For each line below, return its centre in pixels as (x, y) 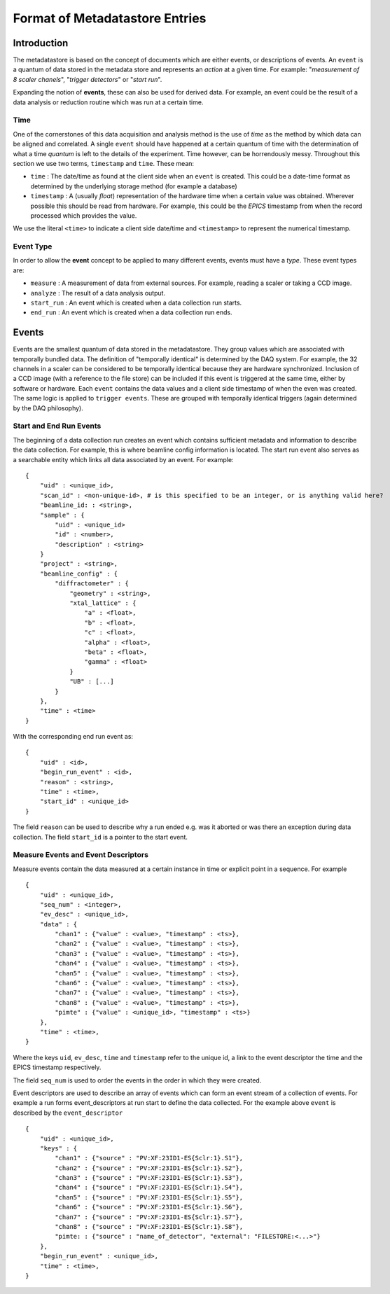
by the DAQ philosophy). (48, 408)
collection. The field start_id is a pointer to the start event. (100, 837)
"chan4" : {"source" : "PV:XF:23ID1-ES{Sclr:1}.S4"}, (149, 1188)
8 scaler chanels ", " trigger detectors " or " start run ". (88, 79)
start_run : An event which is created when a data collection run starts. (136, 302)
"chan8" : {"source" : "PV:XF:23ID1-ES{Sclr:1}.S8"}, (149, 1227)
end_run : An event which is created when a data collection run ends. (131, 312)
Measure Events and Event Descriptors (81, 855)
